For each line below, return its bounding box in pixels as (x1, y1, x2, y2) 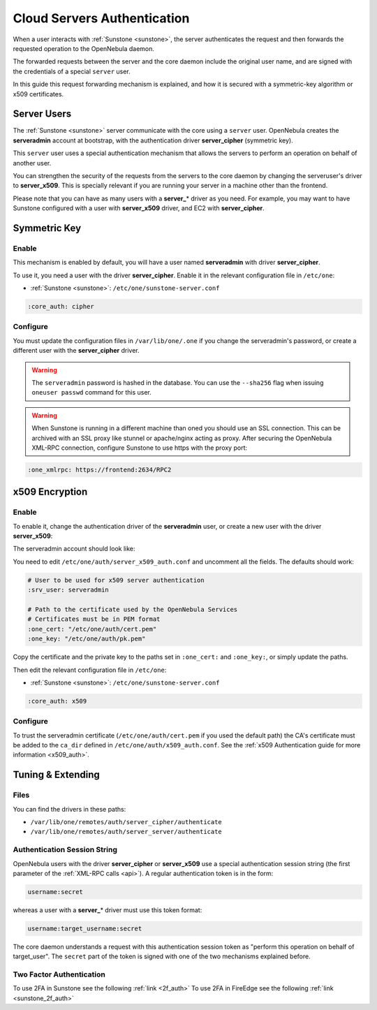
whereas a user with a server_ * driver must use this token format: (13, 905, 202, 914)
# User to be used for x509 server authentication (27, 576, 205, 584)
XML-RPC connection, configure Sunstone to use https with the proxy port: (31, 444, 248, 452)
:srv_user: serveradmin (27, 586, 110, 594)
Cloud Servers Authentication (13, 10, 190, 26)
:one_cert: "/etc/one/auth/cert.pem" (27, 625, 157, 633)
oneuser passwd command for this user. (31, 388, 151, 397)
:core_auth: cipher (27, 302, 94, 311)
